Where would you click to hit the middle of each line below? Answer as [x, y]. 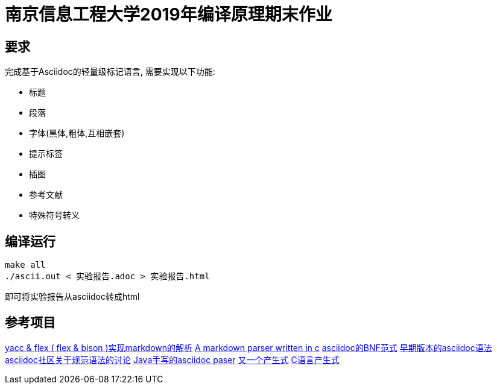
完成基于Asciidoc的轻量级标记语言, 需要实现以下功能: [110, 72]
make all [25, 265]
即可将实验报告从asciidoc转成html [72, 297]
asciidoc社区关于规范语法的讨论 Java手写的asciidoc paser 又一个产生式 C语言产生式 [172, 359]
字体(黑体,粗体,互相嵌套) [77, 133]
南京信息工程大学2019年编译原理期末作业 [169, 14]
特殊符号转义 [54, 215]
